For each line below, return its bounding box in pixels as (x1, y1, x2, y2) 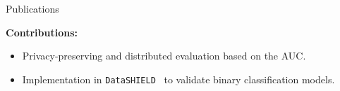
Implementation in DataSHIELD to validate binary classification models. (22, 71, 335, 86)
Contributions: (6, 24, 78, 39)
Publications (6, 1, 59, 15)
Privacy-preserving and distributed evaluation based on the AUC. (22, 48, 306, 63)
